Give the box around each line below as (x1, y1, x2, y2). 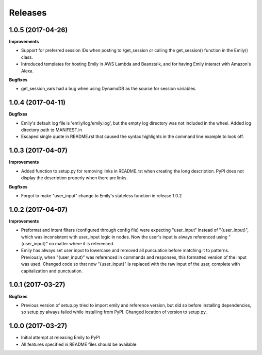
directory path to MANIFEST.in (21, 127, 82, 133)
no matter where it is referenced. (49, 241, 115, 247)
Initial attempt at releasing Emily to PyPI (21, 335, 100, 340)
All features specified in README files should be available (21, 341, 137, 347)
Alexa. (21, 68, 34, 74)
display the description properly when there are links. (21, 175, 128, 181)
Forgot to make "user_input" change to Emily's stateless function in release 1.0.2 (21, 192, 182, 199)
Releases (9, 7, 47, 18)
